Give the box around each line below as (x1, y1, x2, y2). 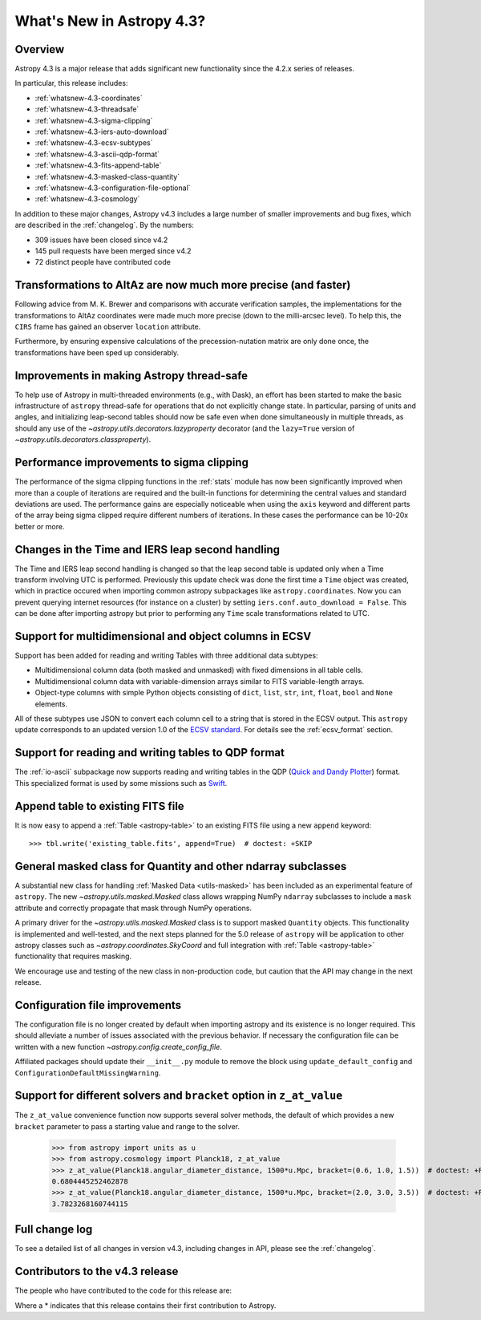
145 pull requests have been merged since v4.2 (34, 245, 192, 256)
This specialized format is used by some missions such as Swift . (14, 778, 228, 788)
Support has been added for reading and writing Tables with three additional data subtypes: (14, 650, 318, 661)
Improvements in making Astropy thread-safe (14, 369, 249, 383)
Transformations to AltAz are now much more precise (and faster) (14, 278, 351, 292)
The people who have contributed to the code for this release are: (14, 1286, 232, 1295)
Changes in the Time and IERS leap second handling (14, 542, 281, 557)
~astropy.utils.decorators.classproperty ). (14, 435, 152, 444)
